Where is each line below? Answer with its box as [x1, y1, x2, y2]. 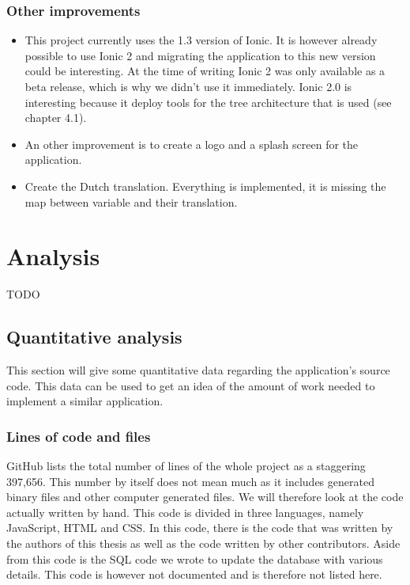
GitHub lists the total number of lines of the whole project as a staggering [6, 458, 366, 474]
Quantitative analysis [6, 325, 182, 349]
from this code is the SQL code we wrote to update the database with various [6, 550, 383, 567]
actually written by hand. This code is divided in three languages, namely [6, 503, 364, 520]
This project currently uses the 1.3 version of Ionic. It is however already [24, 32, 378, 48]
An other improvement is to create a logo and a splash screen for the [24, 135, 359, 152]
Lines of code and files [6, 426, 151, 446]
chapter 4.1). [24, 109, 87, 126]
